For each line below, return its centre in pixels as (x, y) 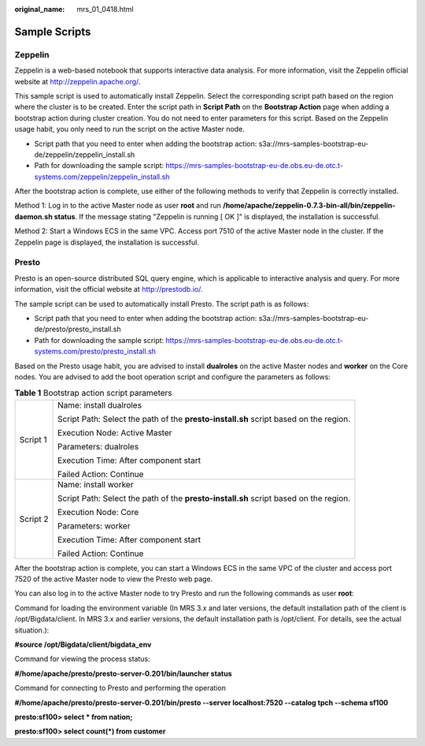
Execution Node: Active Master (115, 432)
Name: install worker (95, 484)
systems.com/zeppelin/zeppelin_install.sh (102, 177)
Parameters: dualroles (98, 446)
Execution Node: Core (98, 512)
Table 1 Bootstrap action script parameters (93, 393)
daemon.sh (33, 216)
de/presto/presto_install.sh (78, 329)
